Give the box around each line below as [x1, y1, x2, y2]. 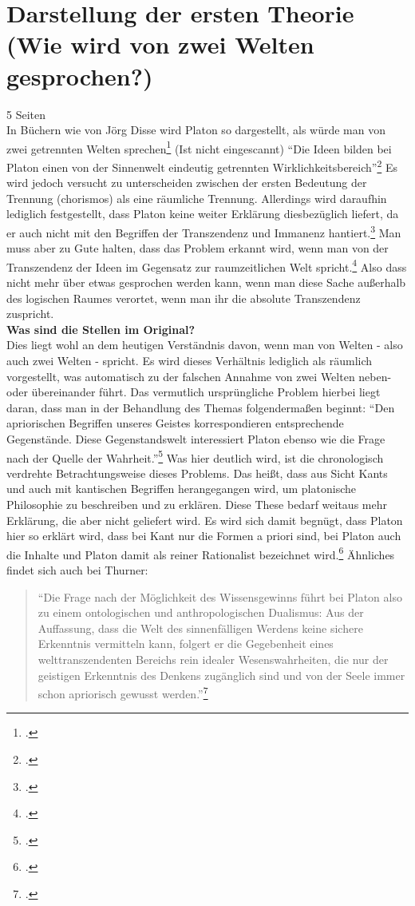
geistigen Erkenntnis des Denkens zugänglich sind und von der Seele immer [38, 666, 405, 683]
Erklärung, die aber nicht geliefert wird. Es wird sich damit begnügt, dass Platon [6, 511, 403, 528]
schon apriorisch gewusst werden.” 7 [38, 683, 208, 701]
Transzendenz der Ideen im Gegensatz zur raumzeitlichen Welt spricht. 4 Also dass [6, 256, 407, 275]
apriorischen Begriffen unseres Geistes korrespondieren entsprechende [6, 415, 344, 431]
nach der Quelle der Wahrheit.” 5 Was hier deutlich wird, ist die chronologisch [6, 447, 384, 466]
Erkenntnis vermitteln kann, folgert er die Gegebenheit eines [38, 635, 334, 652]
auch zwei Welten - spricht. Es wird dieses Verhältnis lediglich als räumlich [6, 352, 373, 369]
